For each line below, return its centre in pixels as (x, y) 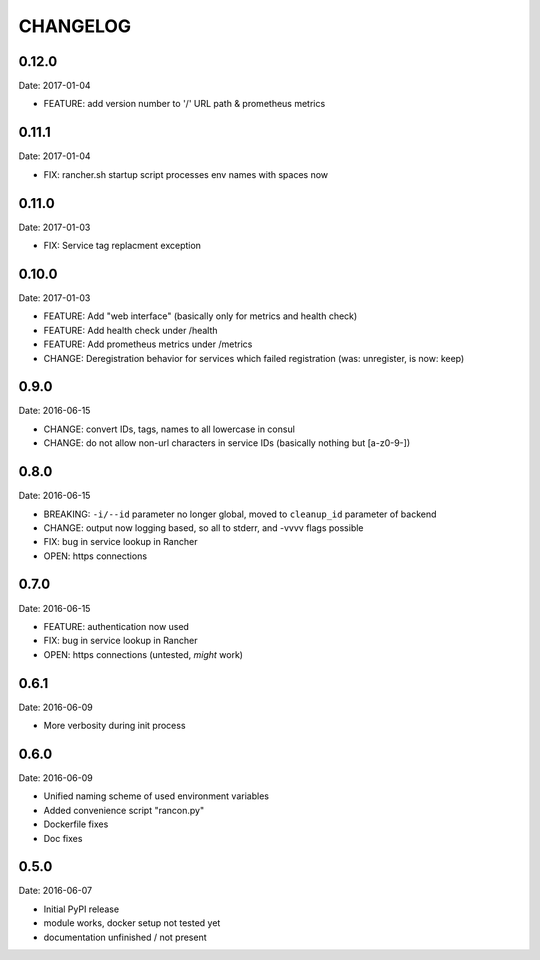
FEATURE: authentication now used (116, 626)
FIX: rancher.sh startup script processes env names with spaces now (186, 174)
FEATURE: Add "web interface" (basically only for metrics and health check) (200, 316)
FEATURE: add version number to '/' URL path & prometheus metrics (184, 104)
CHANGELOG (75, 26)
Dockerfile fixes (76, 824)
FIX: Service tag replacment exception (122, 246)
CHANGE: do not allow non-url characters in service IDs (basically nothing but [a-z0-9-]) (226, 443)
